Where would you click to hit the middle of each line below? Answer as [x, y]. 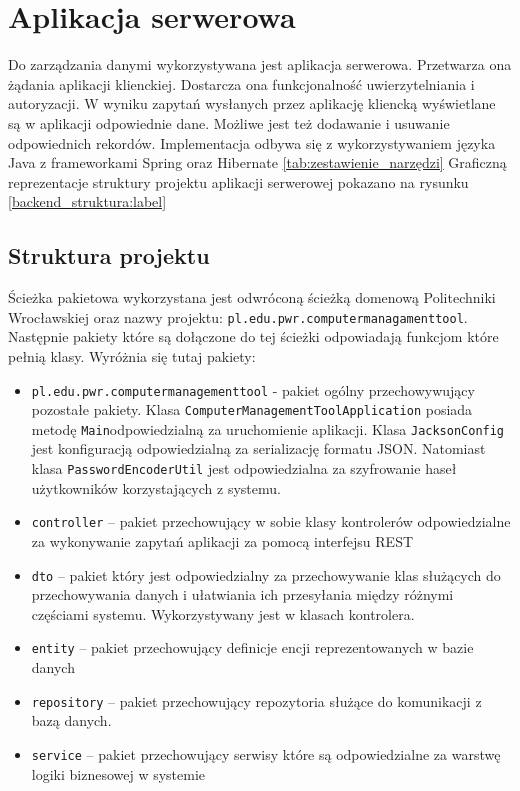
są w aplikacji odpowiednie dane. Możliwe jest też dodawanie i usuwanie [229, 122]
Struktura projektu [109, 255]
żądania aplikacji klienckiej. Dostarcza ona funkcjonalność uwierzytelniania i [241, 83]
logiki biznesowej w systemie [118, 773]
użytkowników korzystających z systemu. [156, 487]
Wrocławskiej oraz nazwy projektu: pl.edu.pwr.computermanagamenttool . [238, 316]
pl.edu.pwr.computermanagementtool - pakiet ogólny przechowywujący [253, 389]
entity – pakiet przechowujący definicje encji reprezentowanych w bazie [252, 647]
